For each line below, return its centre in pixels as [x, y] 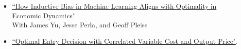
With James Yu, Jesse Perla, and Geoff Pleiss [80, 25]
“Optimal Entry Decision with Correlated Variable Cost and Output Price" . [125, 41]
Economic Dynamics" [43, 15]
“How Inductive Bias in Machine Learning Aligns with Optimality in [114, 6]
